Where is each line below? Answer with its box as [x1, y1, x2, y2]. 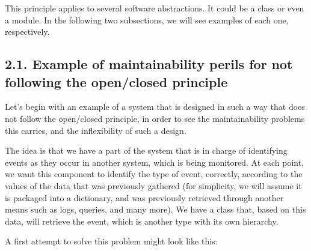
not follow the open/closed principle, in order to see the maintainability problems [5, 112, 305, 124]
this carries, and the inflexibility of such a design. [5, 124, 186, 136]
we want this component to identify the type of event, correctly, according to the [5, 168, 303, 180]
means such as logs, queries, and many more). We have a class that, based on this [5, 203, 306, 216]
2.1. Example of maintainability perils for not [5, 55, 293, 73]
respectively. [5, 25, 50, 38]
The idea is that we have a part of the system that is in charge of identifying [5, 144, 288, 157]
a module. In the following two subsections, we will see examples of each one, [5, 13, 289, 26]
